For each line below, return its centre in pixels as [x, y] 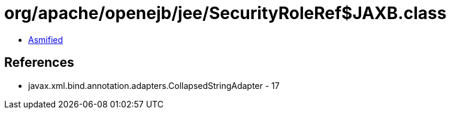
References [39, 63]
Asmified [46, 39]
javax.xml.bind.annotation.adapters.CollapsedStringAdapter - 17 [154, 85]
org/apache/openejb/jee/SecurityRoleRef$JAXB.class [225, 13]
